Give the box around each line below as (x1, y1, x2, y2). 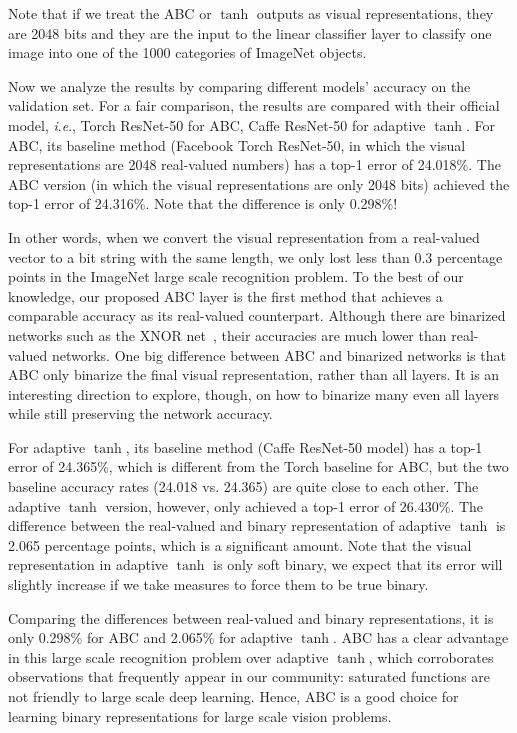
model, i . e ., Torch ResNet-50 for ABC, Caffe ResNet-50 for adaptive (8, 114, 426, 135)
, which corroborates (368, 646, 494, 667)
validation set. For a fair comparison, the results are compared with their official (8, 95, 500, 116)
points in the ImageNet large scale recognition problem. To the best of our (8, 266, 464, 287)
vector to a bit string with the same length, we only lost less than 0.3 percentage (8, 246, 503, 267)
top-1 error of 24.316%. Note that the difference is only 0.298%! (8, 193, 398, 214)
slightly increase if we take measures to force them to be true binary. (8, 574, 429, 595)
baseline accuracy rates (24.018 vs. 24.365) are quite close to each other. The (8, 476, 479, 497)
